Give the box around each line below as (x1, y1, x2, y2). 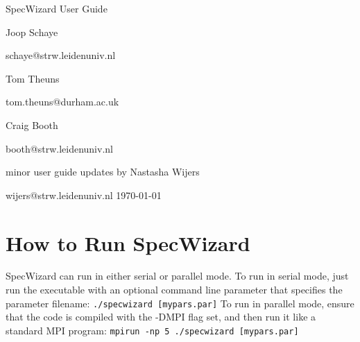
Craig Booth (6, 117, 58, 132)
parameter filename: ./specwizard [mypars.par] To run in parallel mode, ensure (6, 296, 354, 310)
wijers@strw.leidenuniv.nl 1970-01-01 (6, 187, 162, 202)
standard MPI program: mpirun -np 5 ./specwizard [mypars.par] (6, 323, 299, 337)
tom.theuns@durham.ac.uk (6, 94, 119, 109)
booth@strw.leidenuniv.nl (6, 141, 113, 155)
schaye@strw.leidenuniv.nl (6, 48, 116, 62)
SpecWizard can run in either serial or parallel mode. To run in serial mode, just (6, 268, 349, 283)
